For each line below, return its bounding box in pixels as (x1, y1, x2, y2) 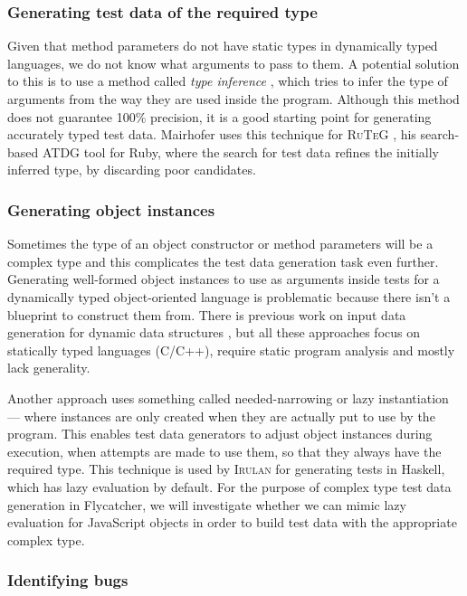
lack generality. (7, 358, 91, 377)
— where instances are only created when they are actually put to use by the (7, 406, 435, 425)
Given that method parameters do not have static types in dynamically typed (7, 36, 438, 55)
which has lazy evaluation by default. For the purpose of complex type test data (7, 477, 452, 496)
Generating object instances (7, 198, 215, 221)
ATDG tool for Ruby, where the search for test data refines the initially (42, 142, 439, 161)
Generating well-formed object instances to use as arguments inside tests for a (7, 270, 440, 289)
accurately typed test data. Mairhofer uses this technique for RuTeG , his (7, 125, 416, 144)
